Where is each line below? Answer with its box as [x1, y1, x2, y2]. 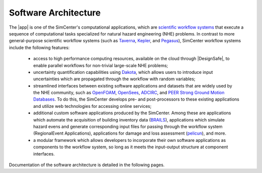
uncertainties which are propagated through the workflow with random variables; [33, 76, 196, 82]
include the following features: [9, 44, 70, 51]
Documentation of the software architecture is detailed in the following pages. [9, 162, 165, 168]
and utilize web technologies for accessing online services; [33, 103, 152, 109]
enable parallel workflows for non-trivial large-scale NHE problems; [33, 62, 168, 68]
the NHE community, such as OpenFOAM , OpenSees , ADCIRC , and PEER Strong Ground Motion [33, 90, 225, 96]
